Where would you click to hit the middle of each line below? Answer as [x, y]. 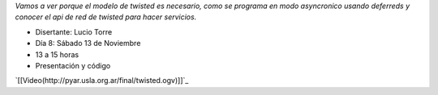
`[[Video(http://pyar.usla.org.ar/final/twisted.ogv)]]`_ [102, 81]
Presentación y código [73, 65]
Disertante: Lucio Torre [74, 31]
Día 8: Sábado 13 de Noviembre [88, 43]
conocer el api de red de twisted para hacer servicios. [106, 17]
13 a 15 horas [57, 54]
